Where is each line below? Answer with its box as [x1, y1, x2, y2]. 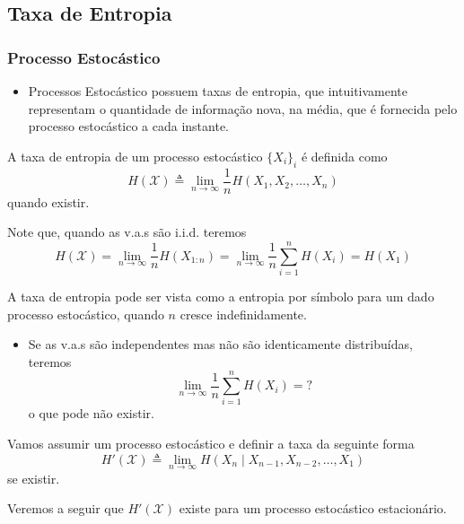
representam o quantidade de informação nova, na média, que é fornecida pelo [28, 99, 458, 118]
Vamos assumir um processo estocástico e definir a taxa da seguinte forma [7, 434, 415, 453]
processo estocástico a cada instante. [28, 117, 230, 135]
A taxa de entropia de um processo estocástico [7, 146, 263, 165]
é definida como [301, 146, 388, 165]
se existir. [7, 468, 60, 487]
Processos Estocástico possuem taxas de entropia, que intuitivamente [28, 82, 408, 100]
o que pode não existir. [28, 404, 154, 423]
